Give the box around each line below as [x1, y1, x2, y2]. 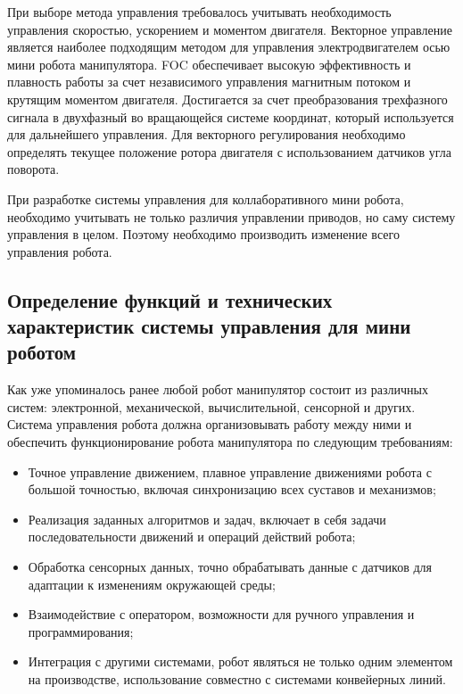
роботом [7, 338, 77, 366]
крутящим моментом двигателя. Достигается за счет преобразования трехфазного [7, 89, 448, 108]
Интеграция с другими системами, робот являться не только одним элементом [28, 652, 453, 671]
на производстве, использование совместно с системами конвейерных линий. [28, 670, 446, 689]
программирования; [28, 622, 134, 640]
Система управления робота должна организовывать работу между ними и [7, 415, 412, 434]
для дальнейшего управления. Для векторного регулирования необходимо [7, 125, 406, 144]
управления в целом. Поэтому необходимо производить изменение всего [7, 225, 400, 244]
